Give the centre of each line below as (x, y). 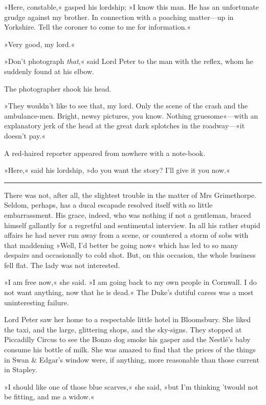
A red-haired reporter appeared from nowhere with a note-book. (105, 153)
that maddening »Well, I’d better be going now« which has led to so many (121, 245)
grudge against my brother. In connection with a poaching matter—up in (119, 17)
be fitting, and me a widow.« (49, 397)
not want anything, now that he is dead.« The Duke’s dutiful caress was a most (129, 292)
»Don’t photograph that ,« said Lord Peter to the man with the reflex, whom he (129, 61)
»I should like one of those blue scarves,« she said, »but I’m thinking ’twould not (131, 386)
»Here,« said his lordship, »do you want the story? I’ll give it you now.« (117, 170)
